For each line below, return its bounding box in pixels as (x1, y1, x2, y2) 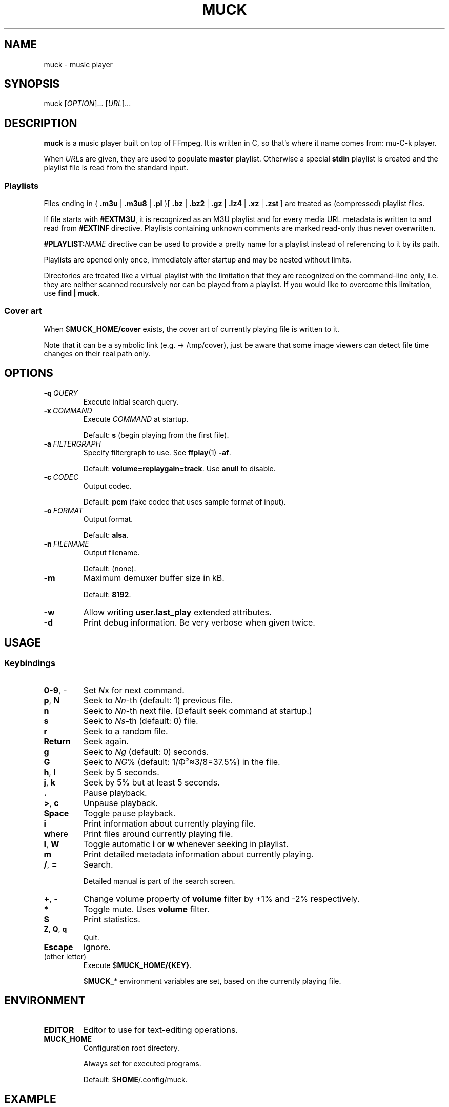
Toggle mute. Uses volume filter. (83, 903, 210, 914)
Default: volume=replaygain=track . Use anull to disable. (83, 464, 276, 473)
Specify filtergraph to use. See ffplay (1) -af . (83, 448, 231, 457)
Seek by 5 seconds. (83, 767, 159, 777)
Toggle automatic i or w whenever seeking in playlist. (83, 838, 289, 849)
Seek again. (83, 736, 129, 747)
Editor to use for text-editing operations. (83, 1024, 238, 1035)
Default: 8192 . (83, 590, 131, 599)
